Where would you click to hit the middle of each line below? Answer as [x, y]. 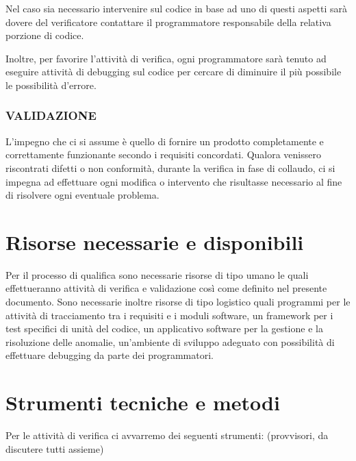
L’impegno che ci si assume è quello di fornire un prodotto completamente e [165, 141]
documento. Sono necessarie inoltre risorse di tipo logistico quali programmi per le [178, 302]
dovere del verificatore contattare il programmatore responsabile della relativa [168, 22]
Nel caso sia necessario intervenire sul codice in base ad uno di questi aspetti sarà [176, 8]
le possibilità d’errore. [51, 85]
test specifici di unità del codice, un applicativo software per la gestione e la [164, 328]
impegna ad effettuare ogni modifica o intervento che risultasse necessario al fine [174, 181]
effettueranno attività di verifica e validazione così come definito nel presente [166, 288]
